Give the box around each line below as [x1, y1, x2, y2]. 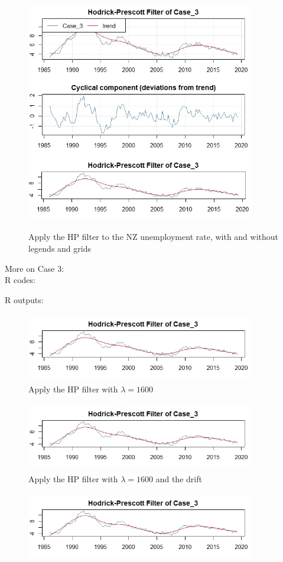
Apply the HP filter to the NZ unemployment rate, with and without [28, 230, 279, 243]
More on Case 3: [5, 262, 64, 274]
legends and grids [28, 242, 91, 255]
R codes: [5, 274, 35, 286]
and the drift [155, 472, 202, 485]
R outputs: [5, 293, 44, 306]
